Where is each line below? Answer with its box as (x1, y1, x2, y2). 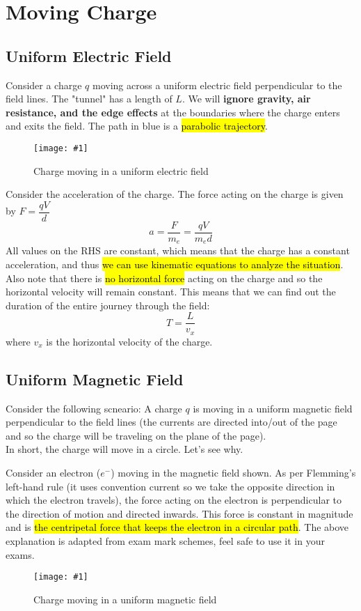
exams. (6, 547, 35, 562)
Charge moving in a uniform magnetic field (33, 591, 217, 606)
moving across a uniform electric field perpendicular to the (93, 77, 342, 92)
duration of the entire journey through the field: (6, 297, 210, 312)
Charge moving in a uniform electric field (33, 163, 209, 178)
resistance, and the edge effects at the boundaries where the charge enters (6, 105, 340, 119)
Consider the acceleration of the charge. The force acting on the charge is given (6, 187, 344, 201)
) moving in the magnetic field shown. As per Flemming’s (111, 465, 356, 480)
